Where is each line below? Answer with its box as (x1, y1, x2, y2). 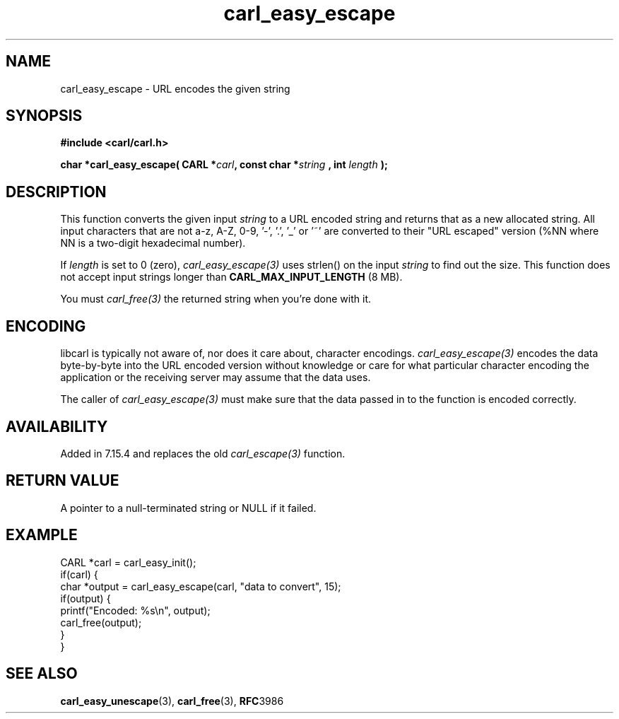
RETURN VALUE (6, 472, 119, 490)
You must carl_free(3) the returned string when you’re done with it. (60, 293, 372, 305)
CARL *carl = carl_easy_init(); (60, 556, 196, 568)
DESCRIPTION (6, 182, 107, 201)
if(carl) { (60, 568, 98, 580)
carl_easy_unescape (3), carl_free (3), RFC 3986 (60, 694, 284, 707)
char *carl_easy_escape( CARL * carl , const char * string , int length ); (60, 158, 388, 171)
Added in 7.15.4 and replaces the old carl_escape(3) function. (60, 447, 346, 460)
